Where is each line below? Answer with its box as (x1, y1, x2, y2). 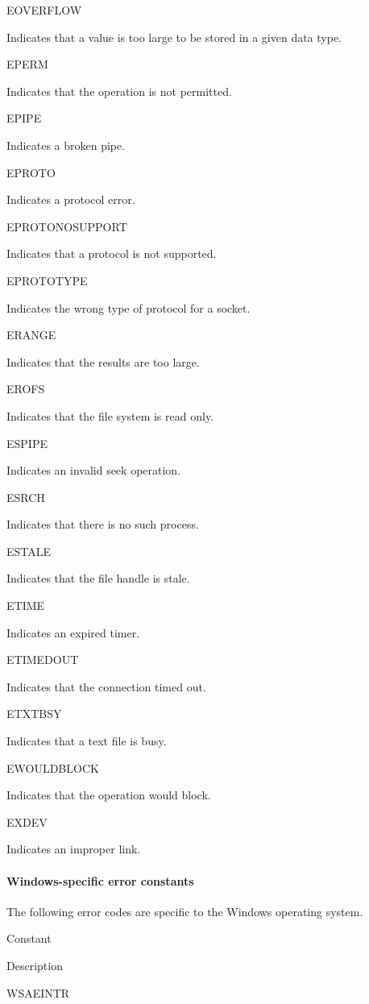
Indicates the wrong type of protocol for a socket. (6, 299, 251, 316)
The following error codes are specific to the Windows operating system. (6, 902, 363, 919)
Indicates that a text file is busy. (6, 732, 167, 749)
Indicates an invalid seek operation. (6, 462, 181, 479)
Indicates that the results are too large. (6, 353, 200, 370)
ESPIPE (6, 434, 48, 451)
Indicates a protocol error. (6, 191, 135, 208)
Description (6, 956, 63, 973)
